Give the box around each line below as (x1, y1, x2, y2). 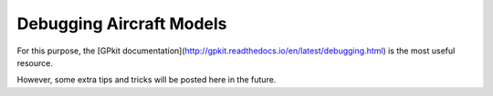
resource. (16, 57, 54, 68)
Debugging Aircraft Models (16, 14, 227, 34)
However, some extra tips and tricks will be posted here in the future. (16, 74, 277, 85)
